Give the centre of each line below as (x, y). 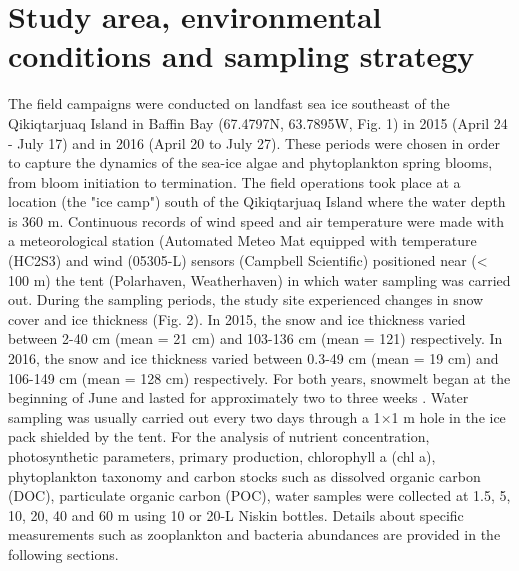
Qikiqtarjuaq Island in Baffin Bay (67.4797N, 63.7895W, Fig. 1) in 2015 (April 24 (258, 122)
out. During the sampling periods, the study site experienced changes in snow (246, 299)
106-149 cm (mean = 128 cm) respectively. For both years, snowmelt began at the (259, 377)
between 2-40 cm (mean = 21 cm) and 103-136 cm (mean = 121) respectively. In (255, 338)
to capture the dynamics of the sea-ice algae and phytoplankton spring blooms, (250, 162)
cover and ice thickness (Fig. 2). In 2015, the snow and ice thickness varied (237, 318)
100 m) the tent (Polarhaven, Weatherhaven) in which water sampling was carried (259, 279)
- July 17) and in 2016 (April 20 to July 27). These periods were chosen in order (254, 142)
